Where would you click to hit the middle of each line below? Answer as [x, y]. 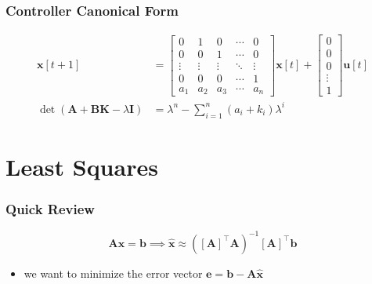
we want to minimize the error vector [113, 273]
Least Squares [82, 166]
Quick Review [50, 209]
